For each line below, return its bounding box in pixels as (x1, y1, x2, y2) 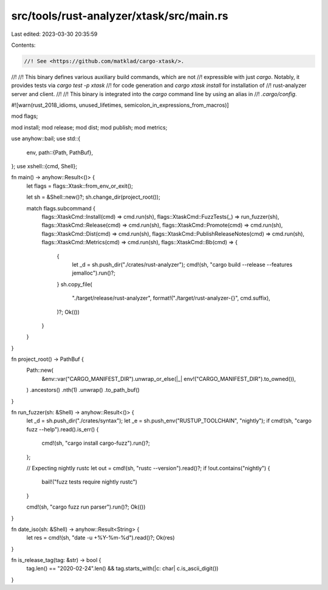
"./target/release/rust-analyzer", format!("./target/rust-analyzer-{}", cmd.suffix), (72, 295, 270, 302)
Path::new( (26, 366, 54, 374)
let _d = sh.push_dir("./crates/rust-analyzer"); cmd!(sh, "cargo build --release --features (72, 261, 293, 268)
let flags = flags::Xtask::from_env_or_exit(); (26, 182, 133, 190)
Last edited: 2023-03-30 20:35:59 (11, 30, 98, 38)
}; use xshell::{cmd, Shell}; (11, 163, 78, 170)
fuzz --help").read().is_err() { (26, 425, 99, 433)
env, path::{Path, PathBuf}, (26, 149, 94, 156)
